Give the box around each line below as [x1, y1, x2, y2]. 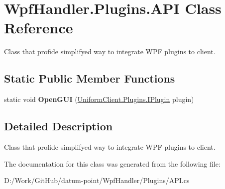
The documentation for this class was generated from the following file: [4, 158, 221, 169]
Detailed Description [4, 118, 113, 134]
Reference [4, 17, 73, 38]
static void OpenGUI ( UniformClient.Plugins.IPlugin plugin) [4, 94, 194, 104]
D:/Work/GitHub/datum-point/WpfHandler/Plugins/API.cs [4, 175, 190, 186]
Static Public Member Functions [4, 71, 175, 86]
